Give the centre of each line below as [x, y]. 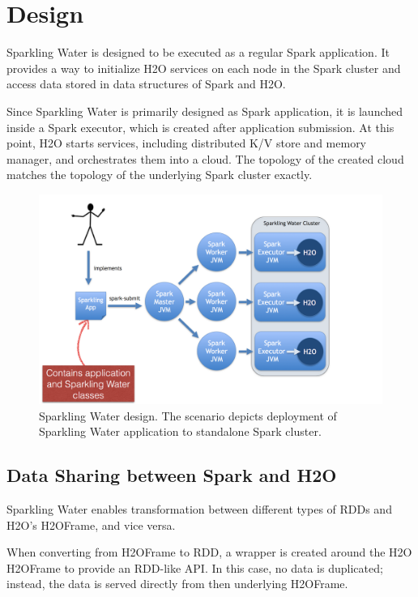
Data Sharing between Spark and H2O [172, 475]
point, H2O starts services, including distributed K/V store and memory [187, 143]
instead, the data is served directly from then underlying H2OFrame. [177, 584]
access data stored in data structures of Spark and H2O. [146, 84]
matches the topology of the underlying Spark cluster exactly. [160, 175]
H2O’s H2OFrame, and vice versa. [91, 525]
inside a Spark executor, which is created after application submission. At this [200, 127]
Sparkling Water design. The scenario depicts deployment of [188, 415]
